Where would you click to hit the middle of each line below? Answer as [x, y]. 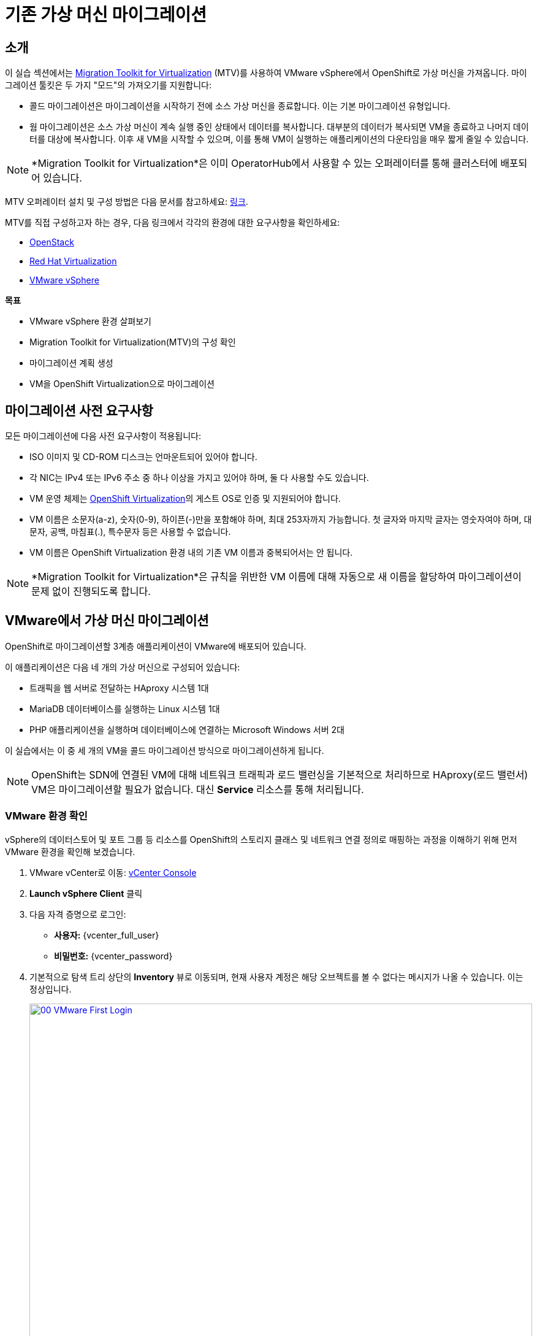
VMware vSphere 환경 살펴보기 [90, 321]
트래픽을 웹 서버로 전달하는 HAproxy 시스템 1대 [119, 688]
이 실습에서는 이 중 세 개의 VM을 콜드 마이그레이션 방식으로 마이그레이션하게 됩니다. [165, 750]
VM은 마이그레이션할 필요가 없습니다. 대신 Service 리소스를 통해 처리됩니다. [198, 789]
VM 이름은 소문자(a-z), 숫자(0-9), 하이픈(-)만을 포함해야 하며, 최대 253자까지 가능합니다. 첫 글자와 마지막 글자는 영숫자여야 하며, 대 [281, 520]
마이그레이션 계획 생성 [71, 363]
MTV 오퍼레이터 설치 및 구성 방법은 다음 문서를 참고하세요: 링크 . [127, 202]
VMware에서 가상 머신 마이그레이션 [107, 621]
